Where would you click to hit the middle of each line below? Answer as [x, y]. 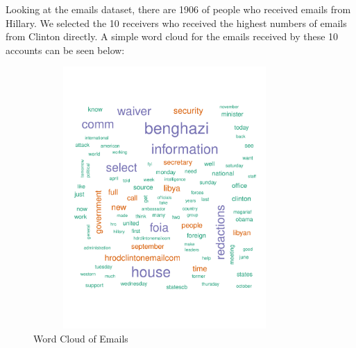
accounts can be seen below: [65, 50]
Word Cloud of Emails [81, 338]
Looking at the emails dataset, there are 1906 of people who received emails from [178, 9]
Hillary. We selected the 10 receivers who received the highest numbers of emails [176, 23]
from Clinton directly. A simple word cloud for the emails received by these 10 [172, 36]
